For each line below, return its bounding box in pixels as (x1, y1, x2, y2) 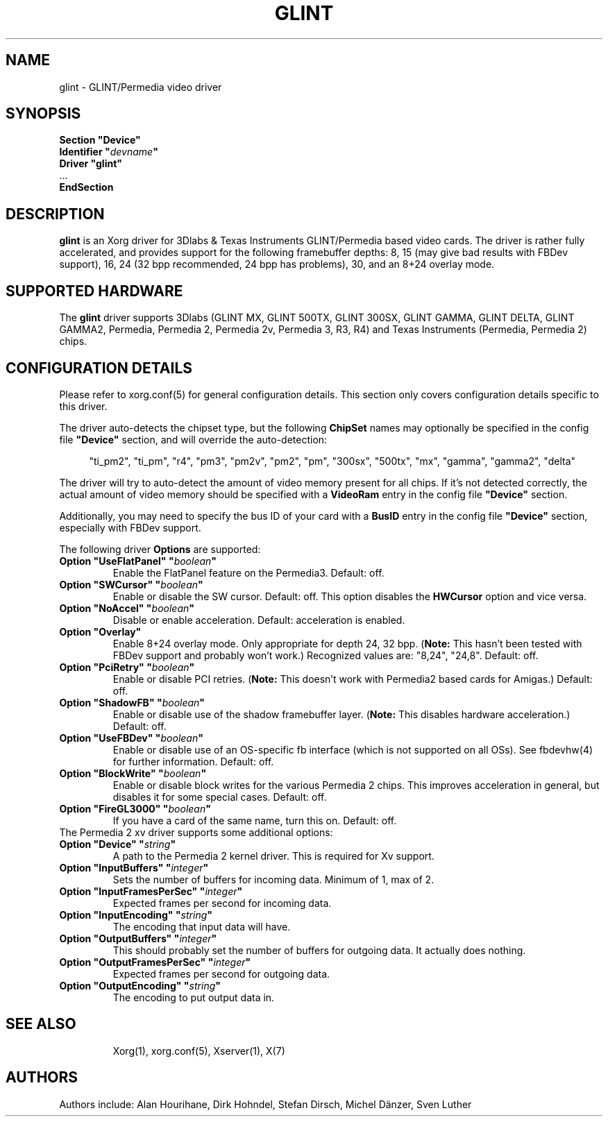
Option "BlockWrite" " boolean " (59, 767, 207, 779)
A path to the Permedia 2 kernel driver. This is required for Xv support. (112, 849, 434, 862)
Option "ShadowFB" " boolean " (59, 696, 205, 708)
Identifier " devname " (59, 146, 158, 158)
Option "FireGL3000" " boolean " (59, 802, 211, 815)
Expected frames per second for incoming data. (112, 896, 332, 909)
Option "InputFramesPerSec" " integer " (59, 885, 243, 897)
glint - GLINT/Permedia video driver (59, 80, 222, 93)
